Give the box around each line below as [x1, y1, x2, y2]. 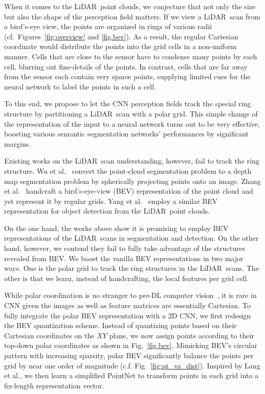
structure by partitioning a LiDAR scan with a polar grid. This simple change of [4, 108, 258, 119]
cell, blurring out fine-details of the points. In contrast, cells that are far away [4, 61, 248, 72]
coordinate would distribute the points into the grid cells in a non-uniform [4, 41, 237, 52]
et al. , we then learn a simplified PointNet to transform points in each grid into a [4, 370, 259, 381]
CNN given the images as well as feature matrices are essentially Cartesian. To [4, 300, 251, 311]
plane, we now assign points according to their [109, 330, 254, 340]
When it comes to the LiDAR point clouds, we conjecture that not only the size [4, 1, 256, 11]
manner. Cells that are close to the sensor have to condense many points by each [4, 51, 257, 61]
